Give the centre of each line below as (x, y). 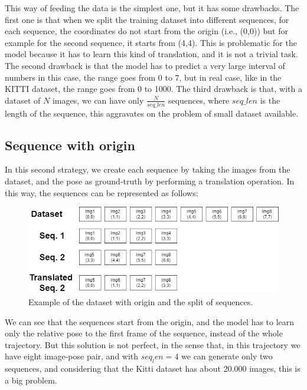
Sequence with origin (70, 145)
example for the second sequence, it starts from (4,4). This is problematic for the (151, 42)
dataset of (23, 100)
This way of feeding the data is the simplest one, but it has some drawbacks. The (152, 8)
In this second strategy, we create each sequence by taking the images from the (148, 169)
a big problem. (31, 380)
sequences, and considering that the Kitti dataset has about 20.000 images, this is (153, 368)
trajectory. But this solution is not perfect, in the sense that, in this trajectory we (153, 344)
